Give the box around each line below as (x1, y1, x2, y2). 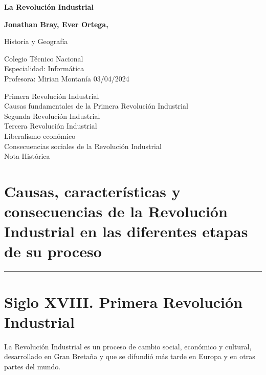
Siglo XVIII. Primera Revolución (4, 291, 243, 312)
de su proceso (4, 241, 102, 262)
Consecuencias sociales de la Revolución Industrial (4, 140, 162, 151)
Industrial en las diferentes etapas (4, 221, 248, 242)
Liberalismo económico (4, 130, 76, 141)
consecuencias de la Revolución (4, 201, 228, 222)
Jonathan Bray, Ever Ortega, (4, 18, 108, 29)
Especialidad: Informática (4, 63, 84, 74)
